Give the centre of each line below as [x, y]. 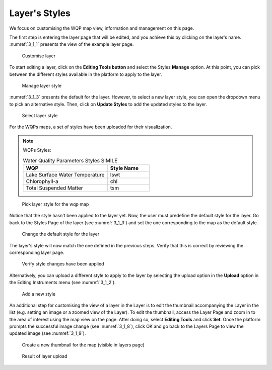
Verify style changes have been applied [63, 264]
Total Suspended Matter [54, 188]
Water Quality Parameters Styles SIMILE [70, 160]
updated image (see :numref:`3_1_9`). [48, 333]
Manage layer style [42, 85]
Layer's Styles [40, 13]
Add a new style [39, 294]
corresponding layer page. [37, 252]
